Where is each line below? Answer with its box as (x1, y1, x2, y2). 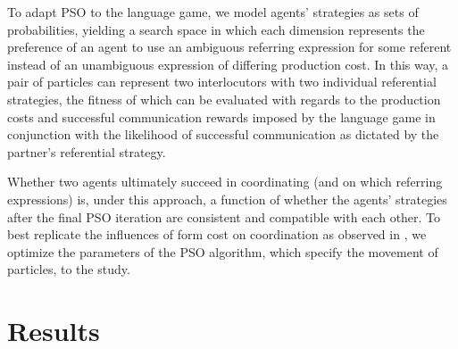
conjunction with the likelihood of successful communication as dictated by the (7, 125, 439, 144)
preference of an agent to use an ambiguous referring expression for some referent (7, 37, 452, 56)
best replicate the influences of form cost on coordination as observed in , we (7, 225, 427, 244)
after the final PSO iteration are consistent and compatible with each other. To (7, 207, 441, 226)
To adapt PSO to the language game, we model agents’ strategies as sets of (7, 3, 419, 21)
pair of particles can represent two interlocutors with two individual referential (7, 72, 437, 91)
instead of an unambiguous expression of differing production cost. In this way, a (7, 54, 449, 73)
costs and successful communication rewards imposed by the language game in (7, 107, 436, 126)
